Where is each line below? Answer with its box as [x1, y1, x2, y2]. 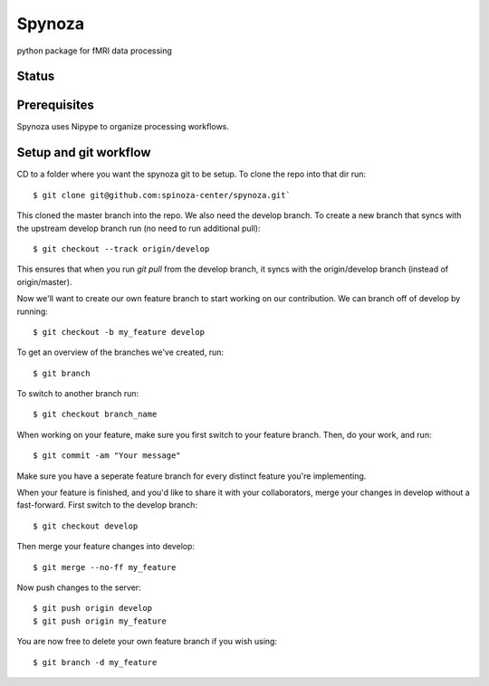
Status [16, 69, 55, 84]
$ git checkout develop [33, 520, 139, 531]
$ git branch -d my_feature [33, 657, 158, 667]
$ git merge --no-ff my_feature [33, 562, 177, 572]
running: [16, 306, 49, 317]
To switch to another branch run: [16, 388, 139, 399]
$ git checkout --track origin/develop [33, 243, 210, 253]
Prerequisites [16, 98, 94, 113]
